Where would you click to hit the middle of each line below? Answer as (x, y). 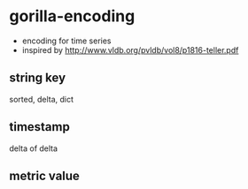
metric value (44, 175)
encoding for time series (66, 41)
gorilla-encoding (72, 16)
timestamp (40, 127)
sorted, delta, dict (41, 99)
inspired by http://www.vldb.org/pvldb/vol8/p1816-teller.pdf (130, 49)
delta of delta (34, 148)
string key (38, 78)
